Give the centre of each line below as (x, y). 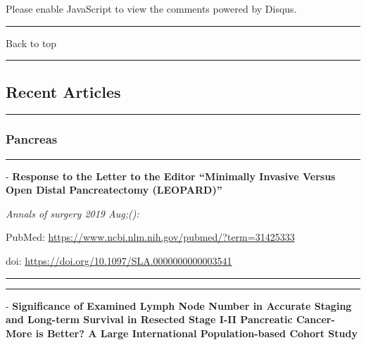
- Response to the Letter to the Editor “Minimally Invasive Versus (171, 176)
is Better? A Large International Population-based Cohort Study (196, 333)
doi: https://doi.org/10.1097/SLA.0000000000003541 (119, 260)
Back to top (31, 43)
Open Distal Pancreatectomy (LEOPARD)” (114, 190)
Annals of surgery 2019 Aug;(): (72, 213)
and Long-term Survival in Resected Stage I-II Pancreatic (149, 319)
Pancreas (32, 139)
